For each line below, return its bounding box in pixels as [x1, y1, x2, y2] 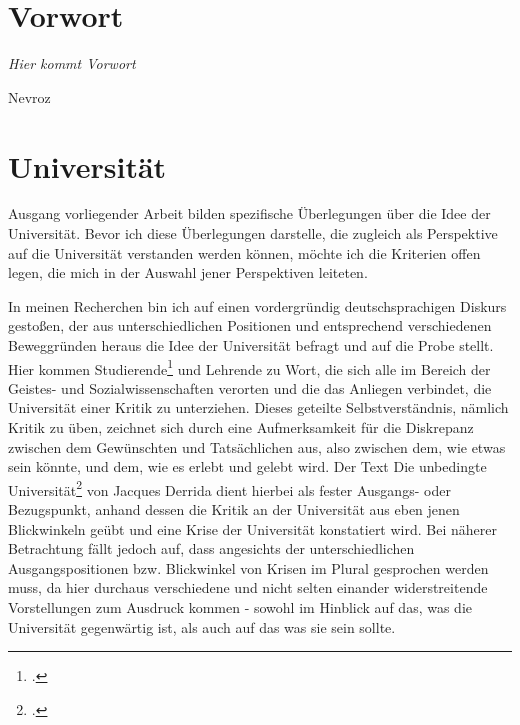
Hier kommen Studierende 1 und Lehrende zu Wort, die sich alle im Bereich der [8, 355, 491, 379]
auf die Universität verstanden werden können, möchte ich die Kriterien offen [8, 242, 481, 263]
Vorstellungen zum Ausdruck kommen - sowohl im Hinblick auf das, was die [8, 597, 472, 618]
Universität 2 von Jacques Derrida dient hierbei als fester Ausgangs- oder [8, 476, 451, 500]
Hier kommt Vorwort [8, 53, 136, 74]
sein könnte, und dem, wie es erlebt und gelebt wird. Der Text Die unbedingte [8, 456, 487, 477]
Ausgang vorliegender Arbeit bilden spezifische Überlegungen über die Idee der [8, 203, 491, 224]
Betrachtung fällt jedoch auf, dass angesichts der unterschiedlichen [8, 538, 415, 559]
